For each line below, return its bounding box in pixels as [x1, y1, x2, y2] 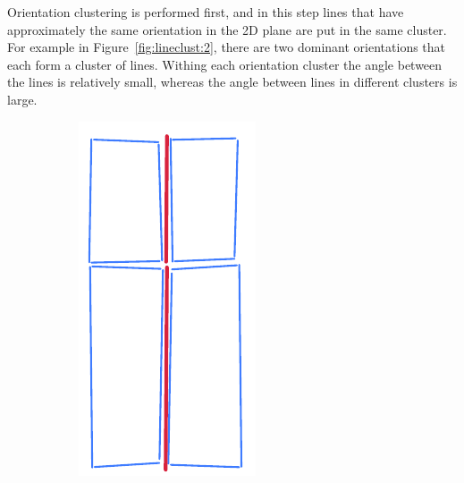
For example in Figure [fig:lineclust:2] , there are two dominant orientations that [7, 38, 446, 56]
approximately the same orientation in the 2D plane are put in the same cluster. [7, 20, 447, 38]
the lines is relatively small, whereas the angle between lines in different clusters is [7, 72, 458, 91]
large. [7, 89, 38, 108]
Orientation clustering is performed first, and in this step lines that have [7, 3, 404, 21]
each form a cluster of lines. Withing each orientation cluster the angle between [7, 55, 443, 73]
